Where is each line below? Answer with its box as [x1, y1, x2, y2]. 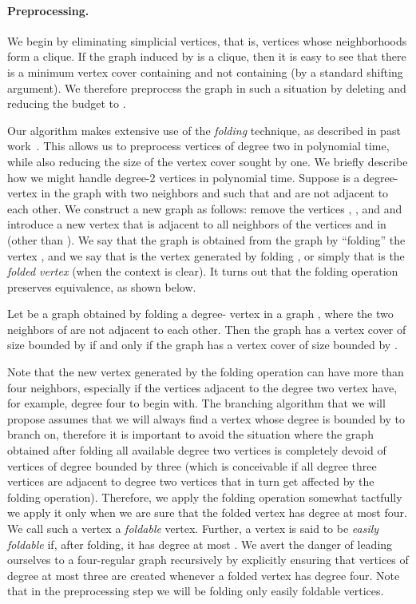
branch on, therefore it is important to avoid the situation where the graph [7, 426, 374, 443]
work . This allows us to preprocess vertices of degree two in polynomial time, [7, 137, 390, 154]
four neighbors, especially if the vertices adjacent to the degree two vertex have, [7, 379, 398, 395]
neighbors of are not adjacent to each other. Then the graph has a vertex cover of [7, 320, 406, 337]
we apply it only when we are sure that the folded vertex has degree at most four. [7, 504, 407, 521]
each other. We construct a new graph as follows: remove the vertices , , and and [7, 200, 402, 217]
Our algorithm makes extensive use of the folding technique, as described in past [7, 121, 401, 138]
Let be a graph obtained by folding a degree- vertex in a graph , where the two [7, 305, 394, 322]
